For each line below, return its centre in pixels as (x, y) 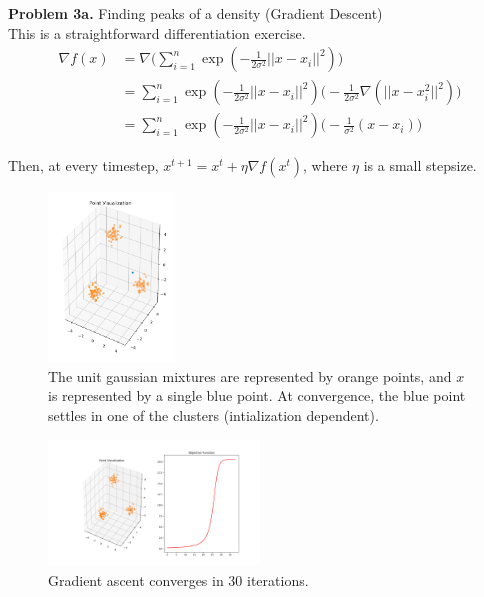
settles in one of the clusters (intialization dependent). (213, 415)
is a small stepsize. (420, 165)
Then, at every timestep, (83, 165)
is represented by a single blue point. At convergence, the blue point (257, 395)
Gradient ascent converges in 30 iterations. (178, 579)
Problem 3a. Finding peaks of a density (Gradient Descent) (195, 13)
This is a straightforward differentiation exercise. (157, 32)
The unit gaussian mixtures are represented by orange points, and (250, 375)
